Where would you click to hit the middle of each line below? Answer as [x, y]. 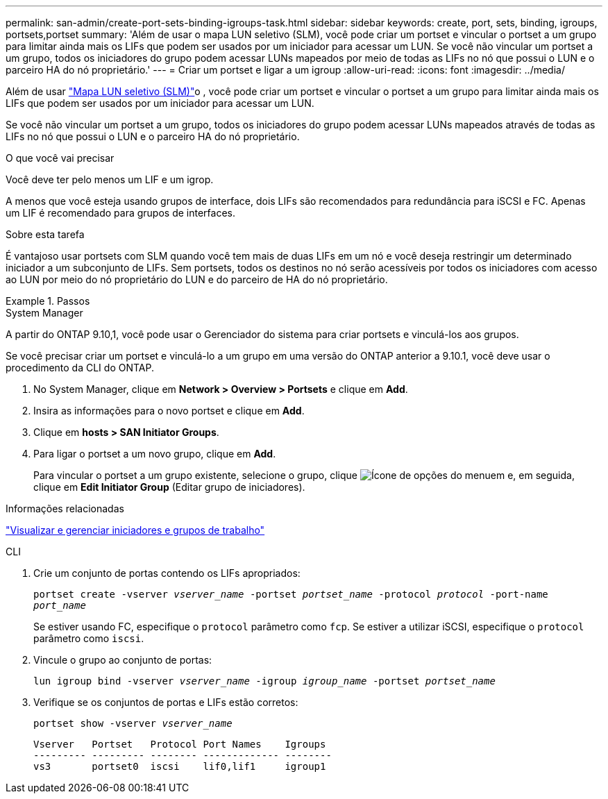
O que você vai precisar [60, 158]
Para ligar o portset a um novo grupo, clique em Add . [155, 454]
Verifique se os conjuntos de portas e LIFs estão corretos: [166, 702]
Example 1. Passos [48, 301]
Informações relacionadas [65, 508]
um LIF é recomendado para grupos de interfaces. [120, 213]
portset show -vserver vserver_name [133, 723]
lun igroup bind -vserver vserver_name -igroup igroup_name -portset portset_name [264, 681]
